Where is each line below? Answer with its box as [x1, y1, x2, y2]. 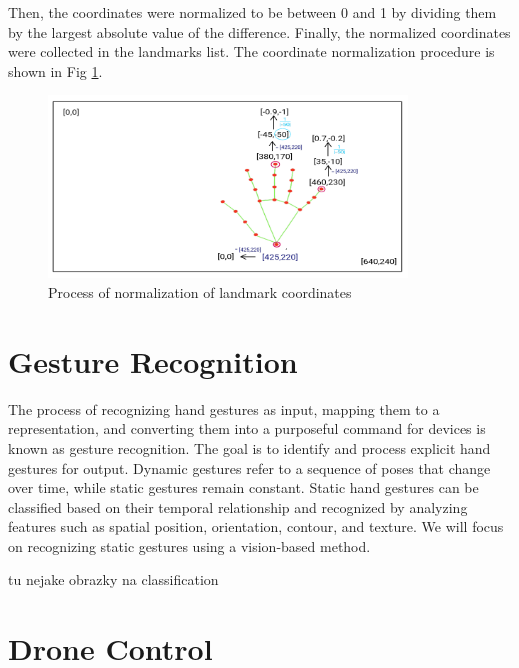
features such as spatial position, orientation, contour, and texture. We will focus [8, 516, 504, 537]
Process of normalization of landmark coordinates [48, 282, 352, 302]
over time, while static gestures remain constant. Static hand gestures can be [8, 477, 479, 498]
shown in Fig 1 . [8, 60, 103, 81]
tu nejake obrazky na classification [8, 569, 219, 590]
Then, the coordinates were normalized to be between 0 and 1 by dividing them [8, 2, 497, 22]
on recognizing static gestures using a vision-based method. [8, 535, 371, 556]
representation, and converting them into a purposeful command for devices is [8, 418, 486, 439]
